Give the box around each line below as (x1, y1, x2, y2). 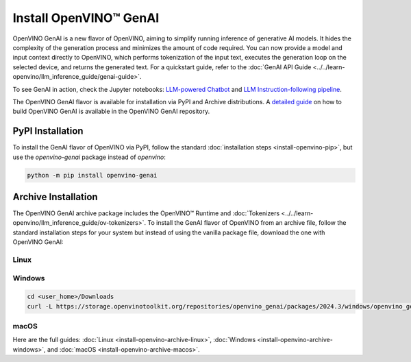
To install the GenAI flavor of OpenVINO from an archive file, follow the (147, 219, 347, 227)
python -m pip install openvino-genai (27, 171, 158, 179)
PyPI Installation (12, 125, 84, 137)
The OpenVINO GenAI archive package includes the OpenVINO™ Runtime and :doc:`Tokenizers (12, 209, 280, 217)
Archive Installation (12, 191, 99, 202)
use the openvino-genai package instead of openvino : (12, 153, 166, 161)
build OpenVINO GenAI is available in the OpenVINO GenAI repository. (12, 107, 210, 116)
